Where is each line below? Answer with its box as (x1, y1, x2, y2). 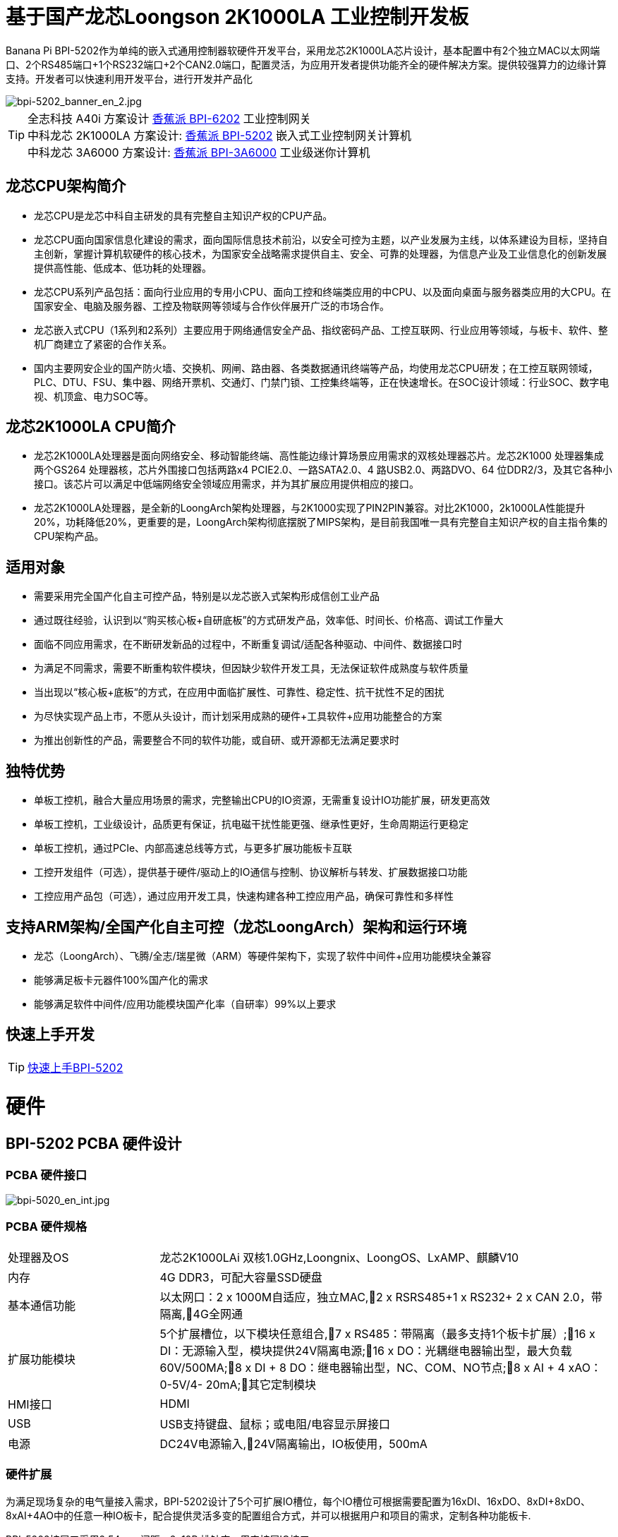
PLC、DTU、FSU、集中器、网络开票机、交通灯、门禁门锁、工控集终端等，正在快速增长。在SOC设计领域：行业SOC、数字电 (34, 375, 610, 388)
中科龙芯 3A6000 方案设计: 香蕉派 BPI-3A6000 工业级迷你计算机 (28, 145, 370, 159)
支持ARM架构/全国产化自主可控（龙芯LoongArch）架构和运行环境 (6, 917, 467, 936)
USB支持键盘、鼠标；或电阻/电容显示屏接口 (159, 1416, 390, 1431)
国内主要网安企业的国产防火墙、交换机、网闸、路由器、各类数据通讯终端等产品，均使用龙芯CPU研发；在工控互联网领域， (34, 361, 598, 374)
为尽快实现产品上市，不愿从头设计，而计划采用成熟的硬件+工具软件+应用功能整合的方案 (34, 710, 442, 723)
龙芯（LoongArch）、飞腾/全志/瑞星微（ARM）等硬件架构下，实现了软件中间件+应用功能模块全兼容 (34, 949, 492, 962)
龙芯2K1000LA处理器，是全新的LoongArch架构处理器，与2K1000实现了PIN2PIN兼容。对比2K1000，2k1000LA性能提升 (34, 502, 586, 514)
